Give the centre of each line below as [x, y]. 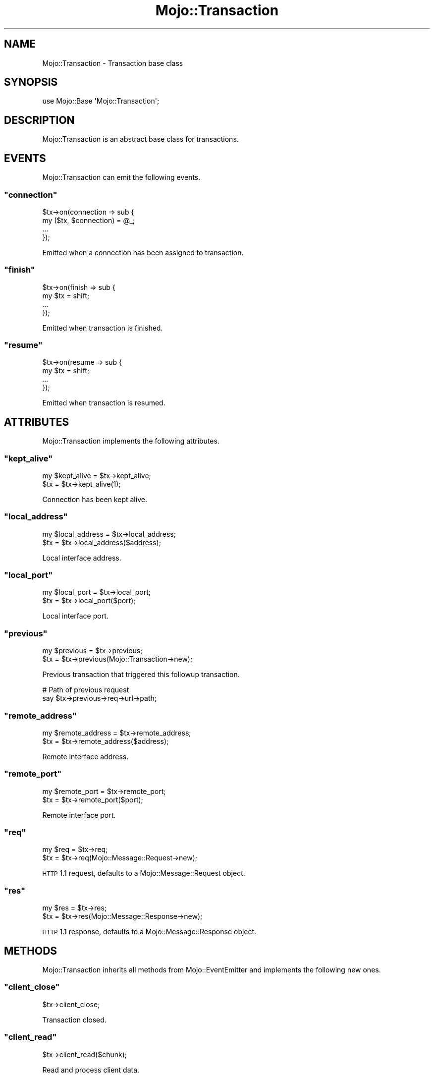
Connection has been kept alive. [95, 499]
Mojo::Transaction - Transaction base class [113, 63]
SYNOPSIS [31, 82]
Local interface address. [82, 558]
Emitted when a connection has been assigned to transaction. [143, 252]
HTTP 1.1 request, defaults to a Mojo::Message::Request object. [144, 873]
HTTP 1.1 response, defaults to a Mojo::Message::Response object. [149, 932]
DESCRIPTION [39, 120]
